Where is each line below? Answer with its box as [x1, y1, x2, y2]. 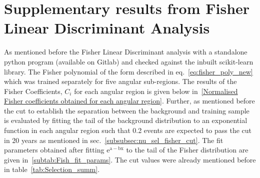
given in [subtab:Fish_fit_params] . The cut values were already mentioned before [4, 154, 256, 164]
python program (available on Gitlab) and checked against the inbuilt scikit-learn [4, 56, 253, 66]
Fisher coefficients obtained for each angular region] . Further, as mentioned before [4, 95, 255, 106]
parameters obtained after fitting [4, 144, 104, 155]
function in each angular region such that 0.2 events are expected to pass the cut [4, 125, 252, 135]
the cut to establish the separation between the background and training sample [4, 105, 249, 115]
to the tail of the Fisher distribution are [126, 144, 248, 155]
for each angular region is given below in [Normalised [74, 85, 238, 96]
